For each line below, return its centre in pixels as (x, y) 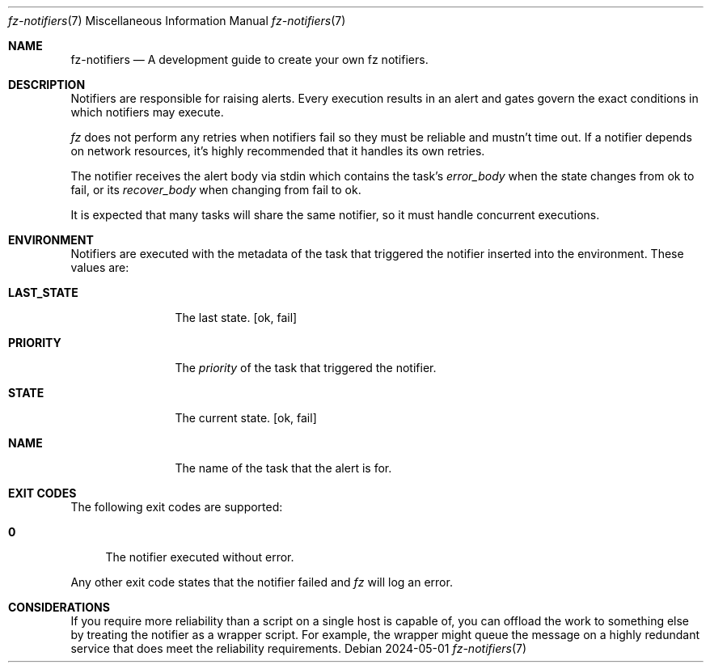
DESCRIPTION (47, 85)
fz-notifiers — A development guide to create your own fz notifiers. (249, 59)
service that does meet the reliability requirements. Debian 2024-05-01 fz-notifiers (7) (299, 648)
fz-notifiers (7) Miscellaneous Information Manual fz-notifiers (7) (177, 21)
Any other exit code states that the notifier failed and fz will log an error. (262, 582)
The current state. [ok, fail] (246, 418)
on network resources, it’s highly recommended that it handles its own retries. (278, 151)
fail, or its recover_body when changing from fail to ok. (216, 190)
